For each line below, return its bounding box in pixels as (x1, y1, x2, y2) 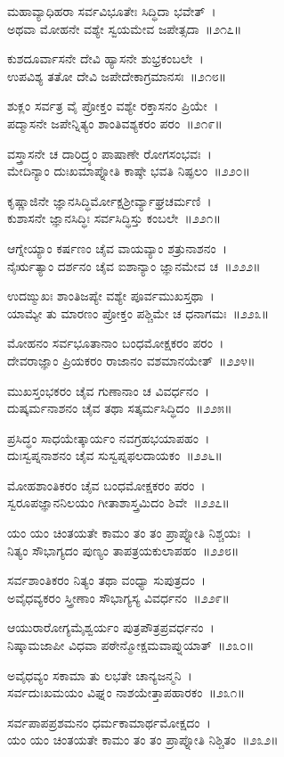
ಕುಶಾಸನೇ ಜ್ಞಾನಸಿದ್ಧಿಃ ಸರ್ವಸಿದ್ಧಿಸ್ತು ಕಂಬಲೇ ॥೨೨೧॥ (7, 209, 221, 227)
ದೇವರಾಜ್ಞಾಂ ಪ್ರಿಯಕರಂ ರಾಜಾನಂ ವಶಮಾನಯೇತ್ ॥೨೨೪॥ (7, 350, 256, 369)
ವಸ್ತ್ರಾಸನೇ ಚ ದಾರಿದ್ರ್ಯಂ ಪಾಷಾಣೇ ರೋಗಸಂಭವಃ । (7, 144, 212, 162)
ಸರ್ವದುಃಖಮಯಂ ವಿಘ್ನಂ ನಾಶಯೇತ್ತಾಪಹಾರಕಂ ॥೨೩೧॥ (7, 683, 245, 702)
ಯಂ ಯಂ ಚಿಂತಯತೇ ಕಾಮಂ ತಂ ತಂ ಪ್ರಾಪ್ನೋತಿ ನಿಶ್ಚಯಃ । (7, 523, 252, 542)
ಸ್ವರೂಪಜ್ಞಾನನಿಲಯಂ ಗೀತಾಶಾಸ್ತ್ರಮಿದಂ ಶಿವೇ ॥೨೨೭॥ (7, 493, 230, 512)
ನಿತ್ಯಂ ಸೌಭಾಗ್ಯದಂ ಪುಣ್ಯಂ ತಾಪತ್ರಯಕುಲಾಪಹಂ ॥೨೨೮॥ (7, 540, 239, 559)
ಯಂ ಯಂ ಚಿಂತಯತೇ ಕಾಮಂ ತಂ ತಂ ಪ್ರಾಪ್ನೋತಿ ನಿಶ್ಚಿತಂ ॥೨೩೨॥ (7, 730, 279, 749)
